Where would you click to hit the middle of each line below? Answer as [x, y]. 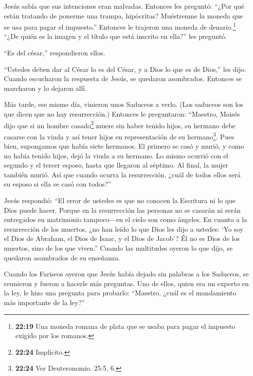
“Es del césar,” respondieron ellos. [54, 53]
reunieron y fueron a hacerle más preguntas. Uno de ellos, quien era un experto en [126, 283]
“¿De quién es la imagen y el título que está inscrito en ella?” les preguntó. [116, 36]
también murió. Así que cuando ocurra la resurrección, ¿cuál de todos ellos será [122, 174]
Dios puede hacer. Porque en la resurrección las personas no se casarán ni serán [122, 210]
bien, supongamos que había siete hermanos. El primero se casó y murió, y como [124, 146]
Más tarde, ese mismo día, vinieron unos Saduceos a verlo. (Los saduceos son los [124, 104]
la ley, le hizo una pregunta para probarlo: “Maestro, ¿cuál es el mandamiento [120, 293]
